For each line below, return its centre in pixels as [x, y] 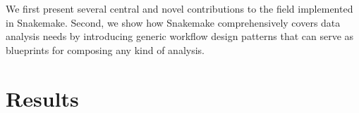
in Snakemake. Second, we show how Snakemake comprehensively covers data [173, 22]
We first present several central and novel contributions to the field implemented [179, 8]
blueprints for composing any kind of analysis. [105, 49]
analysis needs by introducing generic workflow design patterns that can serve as [180, 36]
